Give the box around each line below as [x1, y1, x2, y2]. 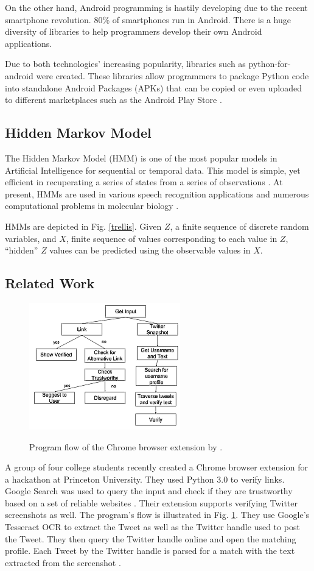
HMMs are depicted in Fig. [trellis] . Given [5, 219, 162, 232]
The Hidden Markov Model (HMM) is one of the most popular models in [5, 151, 277, 164]
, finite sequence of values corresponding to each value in [66, 232, 277, 244]
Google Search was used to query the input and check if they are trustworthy [5, 484, 293, 497]
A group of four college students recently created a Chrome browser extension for [5, 461, 308, 473]
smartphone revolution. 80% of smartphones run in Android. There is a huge [5, 13, 291, 26]
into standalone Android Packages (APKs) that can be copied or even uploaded [5, 81, 302, 94]
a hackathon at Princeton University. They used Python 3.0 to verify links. [5, 472, 285, 485]
